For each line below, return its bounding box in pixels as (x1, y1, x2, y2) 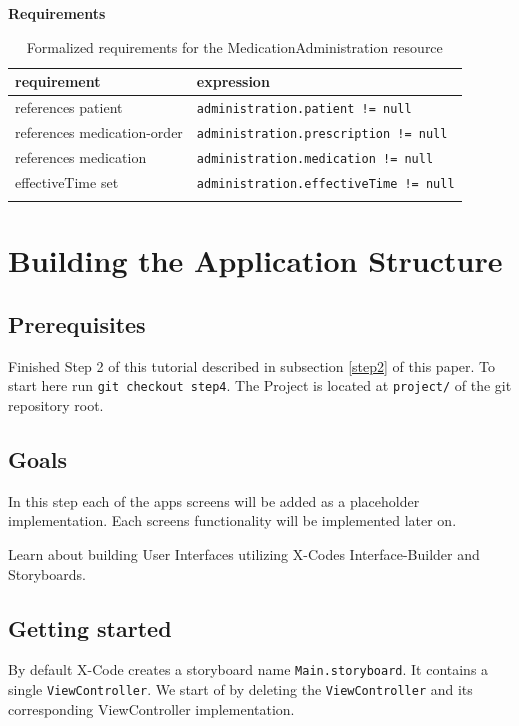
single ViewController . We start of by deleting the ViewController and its (8, 679, 473, 700)
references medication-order (15, 121, 183, 142)
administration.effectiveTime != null (196, 176, 455, 191)
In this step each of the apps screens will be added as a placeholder (8, 490, 420, 511)
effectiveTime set (15, 171, 119, 192)
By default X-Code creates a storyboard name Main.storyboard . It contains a (8, 659, 489, 680)
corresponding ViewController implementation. (8, 698, 295, 719)
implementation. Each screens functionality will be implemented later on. (8, 510, 457, 531)
